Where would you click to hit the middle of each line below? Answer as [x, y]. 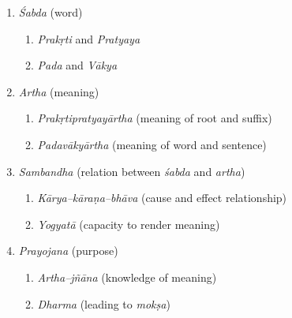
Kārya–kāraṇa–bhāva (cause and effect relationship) [162, 198]
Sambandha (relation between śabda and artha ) [132, 171]
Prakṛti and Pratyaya [89, 38]
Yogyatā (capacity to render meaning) [129, 224]
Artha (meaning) [59, 91]
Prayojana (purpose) [68, 251]
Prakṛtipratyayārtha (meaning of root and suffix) [155, 118]
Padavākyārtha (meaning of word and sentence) [152, 144]
